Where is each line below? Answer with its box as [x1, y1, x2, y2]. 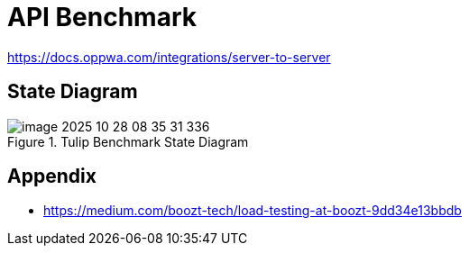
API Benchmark [7, 2, 197, 32]
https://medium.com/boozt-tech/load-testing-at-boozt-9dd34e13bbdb [43, 203, 462, 219]
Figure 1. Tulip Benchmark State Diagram [7, 133, 249, 149]
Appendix [7, 165, 97, 188]
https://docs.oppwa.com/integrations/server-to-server [7, 49, 331, 65]
